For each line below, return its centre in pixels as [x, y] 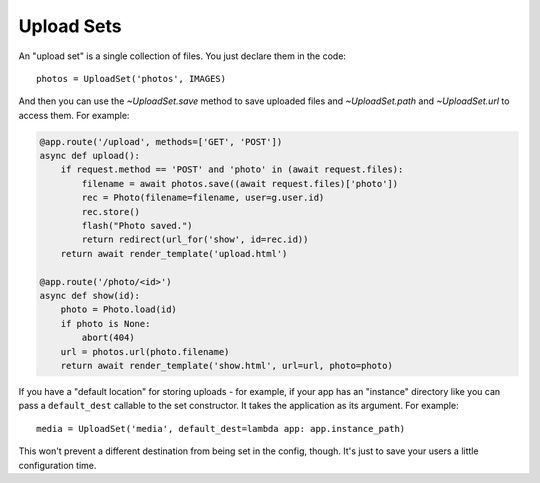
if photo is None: [105, 323]
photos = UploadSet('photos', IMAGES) [131, 78]
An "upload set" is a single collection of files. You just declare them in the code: [182, 56]
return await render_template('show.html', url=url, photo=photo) [227, 365]
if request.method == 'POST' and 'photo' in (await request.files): [232, 169]
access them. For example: [74, 115]
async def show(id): [89, 295]
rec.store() [110, 211]
